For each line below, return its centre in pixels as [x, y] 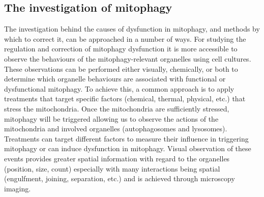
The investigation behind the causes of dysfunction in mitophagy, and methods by [132, 29]
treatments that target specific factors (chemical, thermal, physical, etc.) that [125, 99]
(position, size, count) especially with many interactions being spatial [112, 168]
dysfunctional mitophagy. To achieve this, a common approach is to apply [119, 88]
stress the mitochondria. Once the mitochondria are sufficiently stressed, [117, 108]
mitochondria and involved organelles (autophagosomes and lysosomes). [116, 129]
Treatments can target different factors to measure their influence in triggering [126, 138]
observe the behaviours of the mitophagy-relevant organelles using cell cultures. [128, 58]
